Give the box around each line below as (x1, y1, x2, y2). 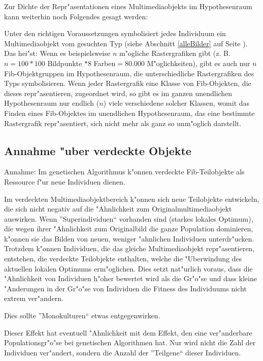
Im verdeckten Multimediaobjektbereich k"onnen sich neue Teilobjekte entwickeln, (4, 193, 259, 204)
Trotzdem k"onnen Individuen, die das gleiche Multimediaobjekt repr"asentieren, (4, 243, 255, 254)
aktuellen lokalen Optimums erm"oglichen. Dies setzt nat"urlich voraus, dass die (4, 263, 253, 274)
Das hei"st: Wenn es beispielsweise (4, 48, 111, 58)
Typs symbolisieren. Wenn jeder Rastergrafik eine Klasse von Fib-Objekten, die (4, 78, 251, 88)
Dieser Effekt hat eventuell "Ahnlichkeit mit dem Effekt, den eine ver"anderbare (4, 327, 252, 338)
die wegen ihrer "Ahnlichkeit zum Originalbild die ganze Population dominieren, (4, 223, 253, 234)
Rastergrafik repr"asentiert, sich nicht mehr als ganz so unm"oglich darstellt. (4, 117, 242, 128)
